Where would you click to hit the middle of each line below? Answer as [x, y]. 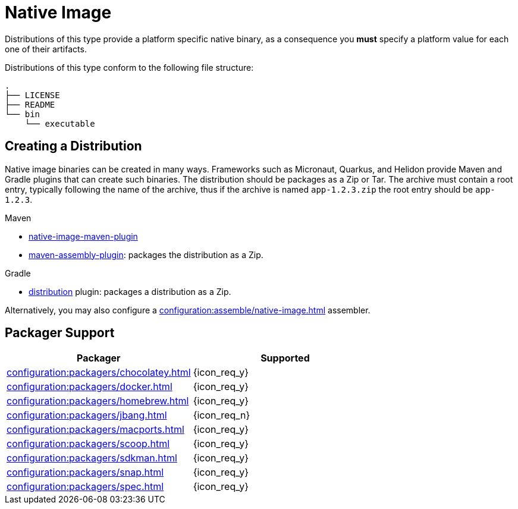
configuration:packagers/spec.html [85, 487]
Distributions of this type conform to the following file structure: [129, 67]
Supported [285, 358]
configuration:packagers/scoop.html [88, 444]
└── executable [60, 123]
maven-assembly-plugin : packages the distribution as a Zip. [146, 254]
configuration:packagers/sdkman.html [92, 458]
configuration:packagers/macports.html [95, 430]
